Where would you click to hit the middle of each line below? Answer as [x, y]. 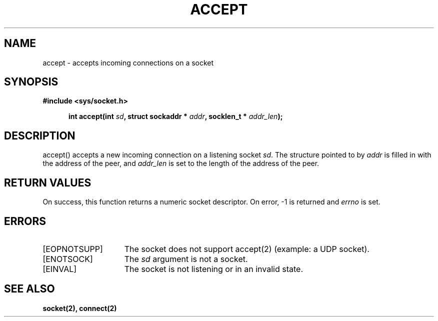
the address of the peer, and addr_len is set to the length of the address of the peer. [181, 163]
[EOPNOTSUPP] [73, 249]
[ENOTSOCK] [68, 259]
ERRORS [25, 221]
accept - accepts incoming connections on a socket [128, 62]
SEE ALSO [29, 289]
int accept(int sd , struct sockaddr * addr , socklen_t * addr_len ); [176, 116]
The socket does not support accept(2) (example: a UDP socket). [247, 249]
